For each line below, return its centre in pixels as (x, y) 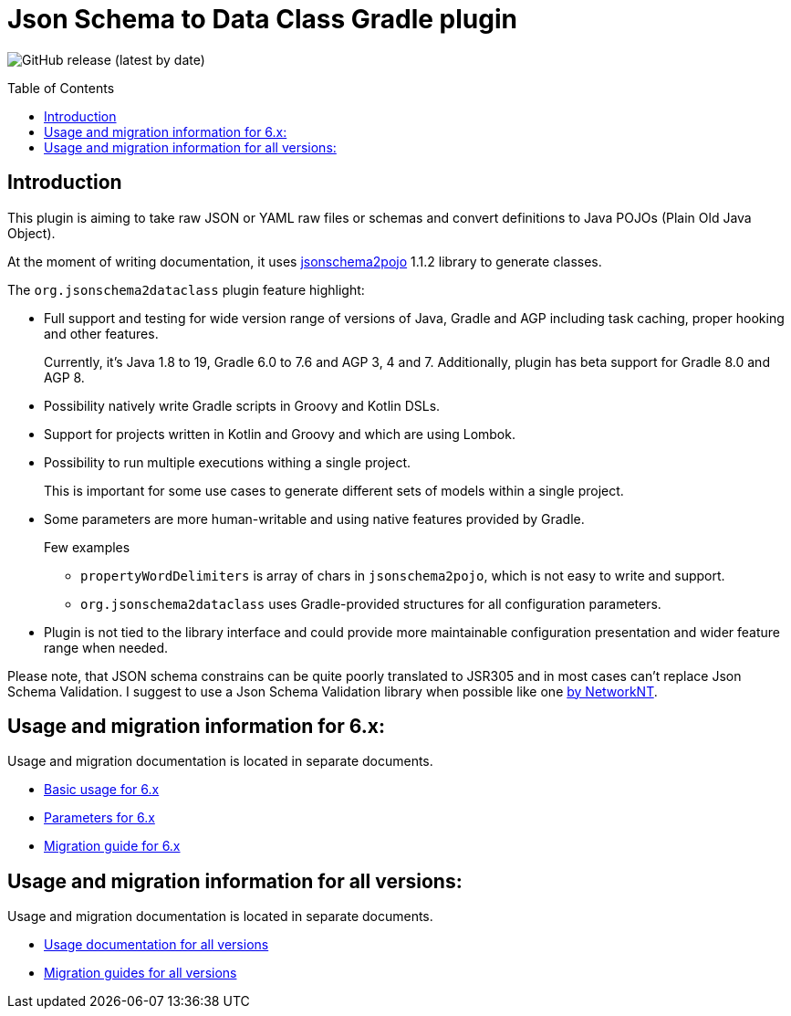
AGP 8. (64, 377)
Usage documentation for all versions (156, 945)
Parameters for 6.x (99, 818)
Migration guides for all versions (141, 973)
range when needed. (106, 647)
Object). (31, 233)
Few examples (87, 547)
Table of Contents (61, 88)
